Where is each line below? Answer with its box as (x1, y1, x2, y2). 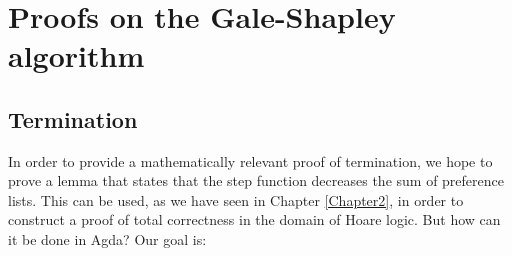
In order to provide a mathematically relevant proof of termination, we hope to (8, 150, 493, 171)
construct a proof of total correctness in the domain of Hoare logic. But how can (8, 209, 501, 230)
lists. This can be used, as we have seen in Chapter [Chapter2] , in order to (8, 189, 464, 210)
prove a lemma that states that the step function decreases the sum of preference (8, 170, 504, 191)
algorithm (8, 35, 145, 76)
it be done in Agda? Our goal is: (8, 228, 207, 249)
